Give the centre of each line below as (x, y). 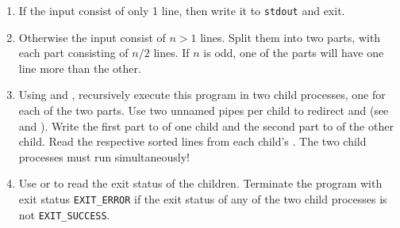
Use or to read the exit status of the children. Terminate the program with (200, 183)
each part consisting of (73, 53)
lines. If (171, 53)
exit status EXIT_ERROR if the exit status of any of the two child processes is (203, 199)
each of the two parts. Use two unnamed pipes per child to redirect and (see (204, 110)
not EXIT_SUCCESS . (64, 214)
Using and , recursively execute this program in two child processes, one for (202, 95)
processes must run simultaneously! (104, 156)
